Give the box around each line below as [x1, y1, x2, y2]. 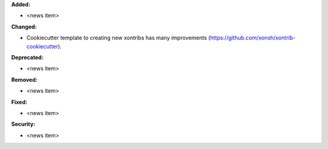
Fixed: [11, 98, 27, 105]
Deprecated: [11, 53, 44, 61]
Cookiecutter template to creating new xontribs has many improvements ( [26, 34, 211, 42]
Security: [11, 121, 36, 128]
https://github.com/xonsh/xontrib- [210, 34, 296, 42]
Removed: [11, 76, 38, 83]
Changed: [11, 23, 37, 30]
